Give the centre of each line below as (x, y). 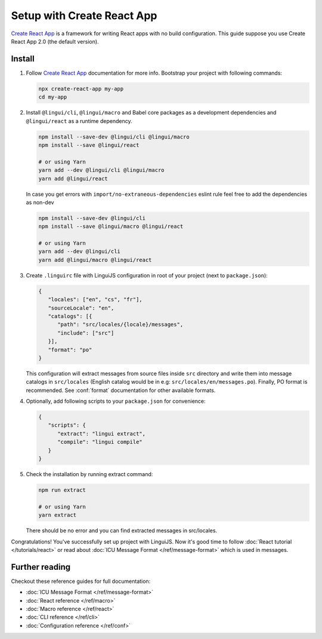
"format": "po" (70, 350)
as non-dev (40, 202)
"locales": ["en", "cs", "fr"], (95, 300)
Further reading (41, 567)
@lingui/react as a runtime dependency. (79, 121)
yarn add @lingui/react (73, 178)
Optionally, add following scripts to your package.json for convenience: (116, 401)
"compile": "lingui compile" (100, 442)
